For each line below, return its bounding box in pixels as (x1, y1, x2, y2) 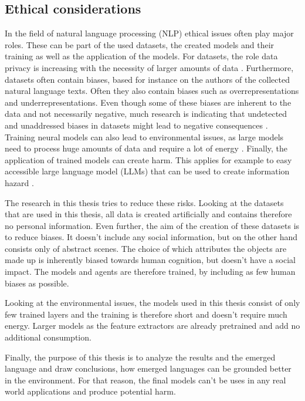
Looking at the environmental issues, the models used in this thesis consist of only (5, 296, 300, 309)
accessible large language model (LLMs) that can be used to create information (5, 165, 290, 177)
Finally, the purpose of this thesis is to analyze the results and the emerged (5, 351, 276, 363)
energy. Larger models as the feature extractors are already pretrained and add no (5, 319, 300, 332)
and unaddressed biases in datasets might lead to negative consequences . (5, 119, 268, 131)
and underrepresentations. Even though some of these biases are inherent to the (5, 96, 292, 108)
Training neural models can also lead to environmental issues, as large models (5, 130, 284, 143)
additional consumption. (5, 331, 91, 343)
